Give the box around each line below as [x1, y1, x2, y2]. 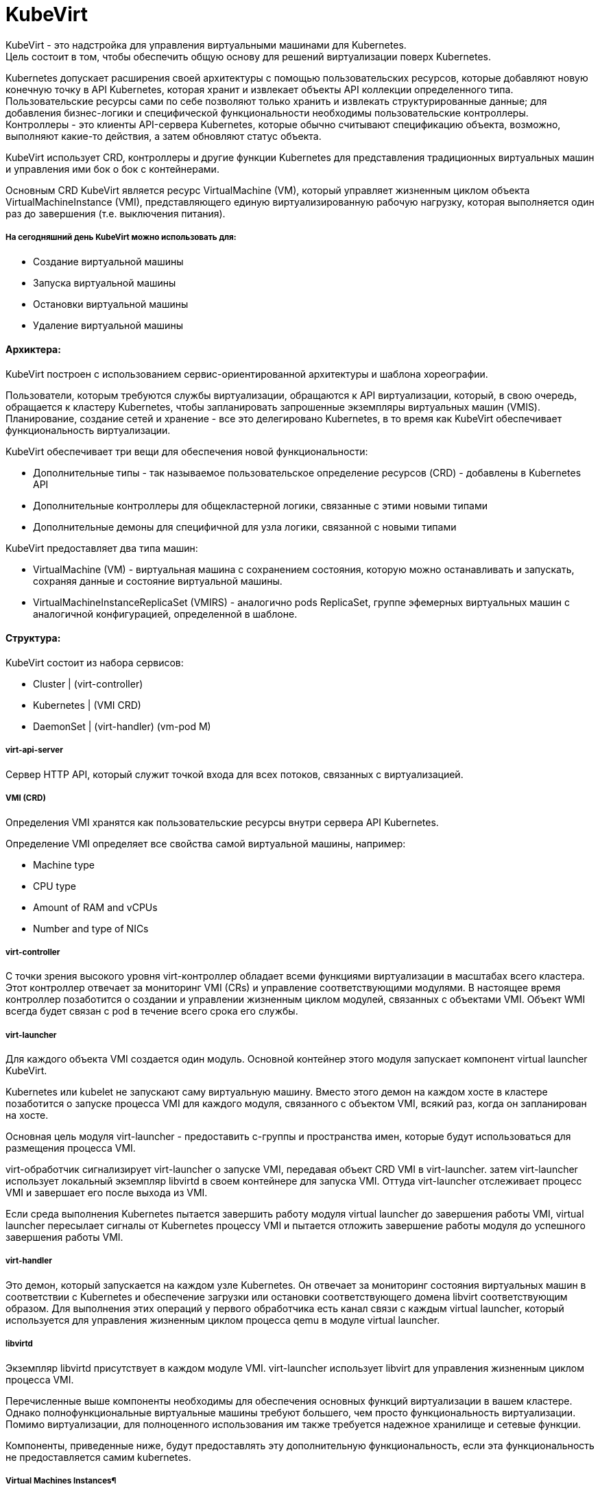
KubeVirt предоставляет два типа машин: [5, 542, 198, 554]
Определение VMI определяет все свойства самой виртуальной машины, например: [5, 837, 406, 849]
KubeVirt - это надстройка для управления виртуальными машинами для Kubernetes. [5, 38, 407, 51]
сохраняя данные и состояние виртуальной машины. [33, 574, 283, 587]
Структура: [5, 632, 61, 644]
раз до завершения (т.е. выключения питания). [5, 207, 226, 219]
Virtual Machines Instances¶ [5, 1476, 117, 1486]
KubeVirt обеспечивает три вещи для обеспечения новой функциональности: [5, 445, 368, 457]
